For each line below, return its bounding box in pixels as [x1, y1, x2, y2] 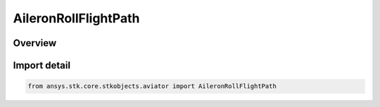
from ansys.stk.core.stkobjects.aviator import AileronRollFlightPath [27, 83, 277, 90]
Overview [13, 37, 57, 49]
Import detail [13, 59, 70, 71]
